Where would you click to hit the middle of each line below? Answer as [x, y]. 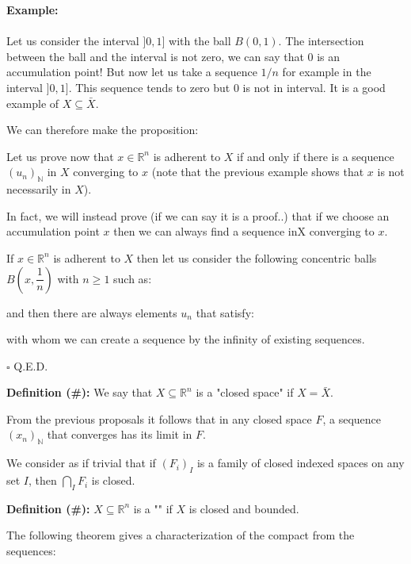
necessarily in [39, 189]
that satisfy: [225, 312]
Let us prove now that [60, 156]
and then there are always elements [92, 312]
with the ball [200, 41]
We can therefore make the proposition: [103, 130]
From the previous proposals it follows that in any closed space [159, 418]
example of [33, 103]
